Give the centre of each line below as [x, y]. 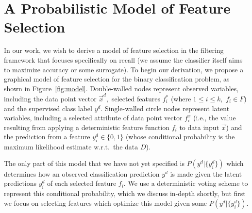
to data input [199, 127]
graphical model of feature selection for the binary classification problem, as [117, 79]
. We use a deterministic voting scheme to [186, 183]
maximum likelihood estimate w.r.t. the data [71, 147]
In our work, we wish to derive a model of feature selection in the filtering [114, 50]
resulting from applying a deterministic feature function [87, 127]
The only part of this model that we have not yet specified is [94, 163]
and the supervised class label [48, 108]
